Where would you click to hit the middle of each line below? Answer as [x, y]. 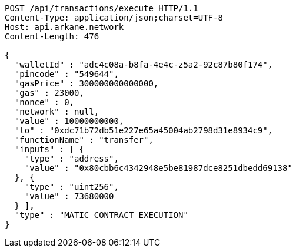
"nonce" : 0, [44, 102]
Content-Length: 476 [52, 36]
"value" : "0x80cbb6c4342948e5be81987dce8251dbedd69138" [158, 168]
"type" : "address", [71, 159]
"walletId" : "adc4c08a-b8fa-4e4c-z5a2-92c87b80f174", [144, 65]
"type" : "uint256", [71, 187]
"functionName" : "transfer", [84, 140]
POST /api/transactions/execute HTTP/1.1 [102, 8]
